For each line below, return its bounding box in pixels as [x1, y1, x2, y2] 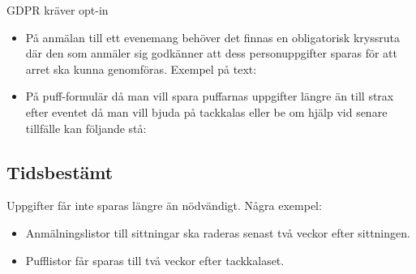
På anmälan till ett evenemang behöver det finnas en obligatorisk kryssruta [25, 28, 400, 45]
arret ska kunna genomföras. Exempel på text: [25, 60, 257, 77]
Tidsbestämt [6, 159, 114, 184]
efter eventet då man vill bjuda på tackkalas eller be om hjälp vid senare [25, 103, 388, 120]
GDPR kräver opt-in [6, 2, 109, 18]
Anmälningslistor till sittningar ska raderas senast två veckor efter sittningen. [25, 224, 410, 241]
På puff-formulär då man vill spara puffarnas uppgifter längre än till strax [25, 88, 394, 105]
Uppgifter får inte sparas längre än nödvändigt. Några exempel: [6, 197, 322, 214]
